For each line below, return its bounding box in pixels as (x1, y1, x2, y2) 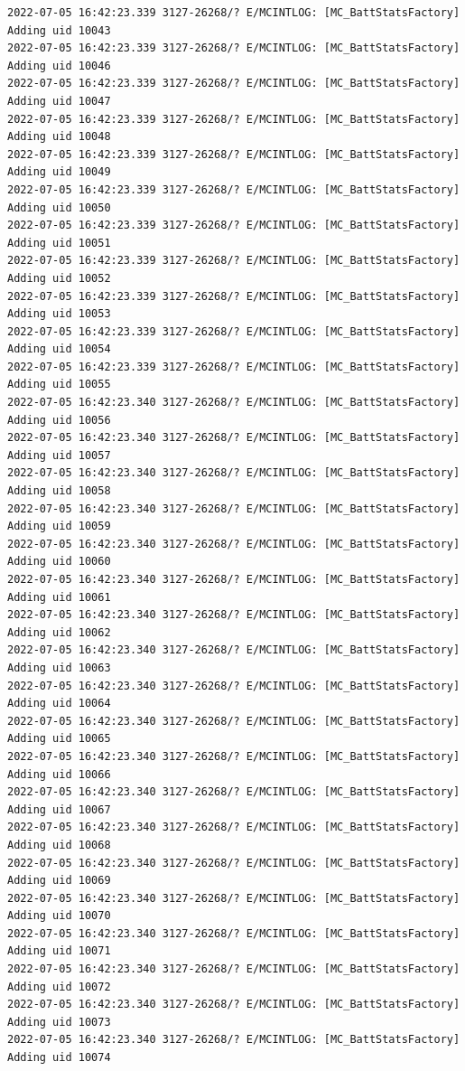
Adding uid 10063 (7, 661, 111, 674)
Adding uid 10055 (7, 378, 111, 391)
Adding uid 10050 (7, 201, 111, 214)
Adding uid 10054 (7, 343, 111, 356)
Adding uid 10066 (7, 767, 111, 781)
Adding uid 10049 (7, 165, 111, 179)
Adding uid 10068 (7, 838, 111, 851)
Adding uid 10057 (7, 448, 111, 462)
